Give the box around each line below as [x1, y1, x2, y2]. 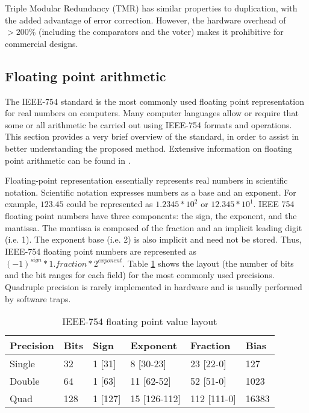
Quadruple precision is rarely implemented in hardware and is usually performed [5, 280, 302, 293]
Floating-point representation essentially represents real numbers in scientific [5, 174, 288, 187]
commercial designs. [5, 37, 78, 49]
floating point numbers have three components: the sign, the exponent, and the [5, 209, 297, 222]
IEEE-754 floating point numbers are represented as [5, 244, 196, 257]
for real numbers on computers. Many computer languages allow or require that [5, 107, 299, 119]
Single [10, 356, 35, 371]
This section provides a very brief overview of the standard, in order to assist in [5, 130, 299, 143]
